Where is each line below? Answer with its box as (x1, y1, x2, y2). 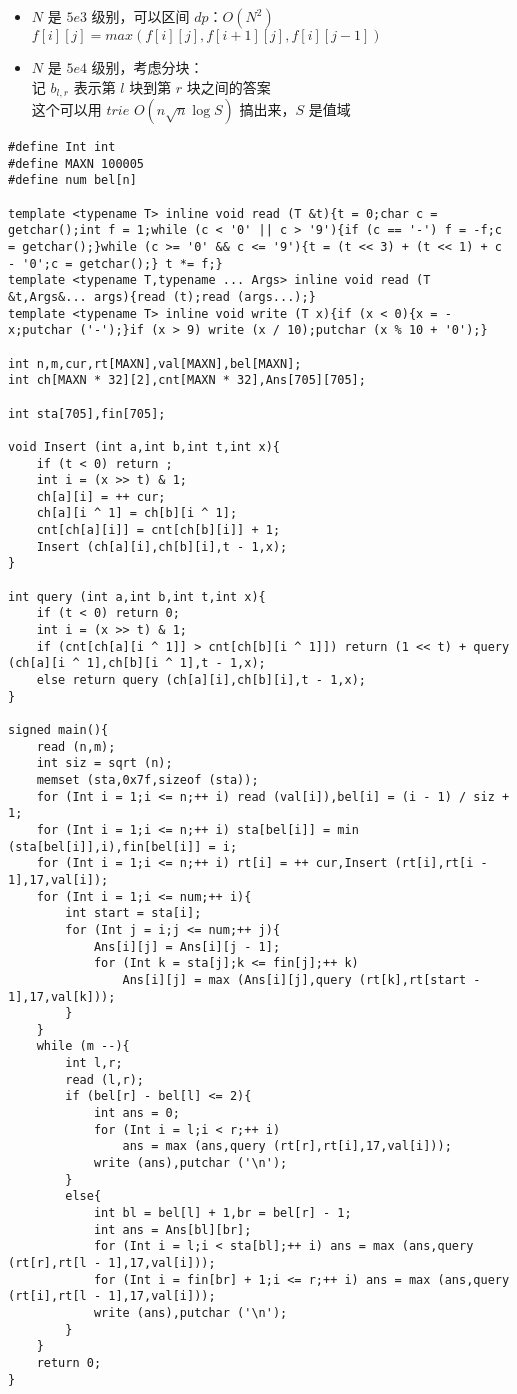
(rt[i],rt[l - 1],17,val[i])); (8, 1289, 216, 1304)
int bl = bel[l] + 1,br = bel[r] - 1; (93, 1206, 352, 1221)
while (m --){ (36, 1039, 130, 1054)
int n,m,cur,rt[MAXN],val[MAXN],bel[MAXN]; (8, 356, 302, 371)
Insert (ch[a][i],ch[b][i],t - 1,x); (36, 539, 288, 554)
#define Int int (8, 140, 116, 155)
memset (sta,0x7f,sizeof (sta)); (36, 772, 259, 787)
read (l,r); (65, 1072, 145, 1087)
